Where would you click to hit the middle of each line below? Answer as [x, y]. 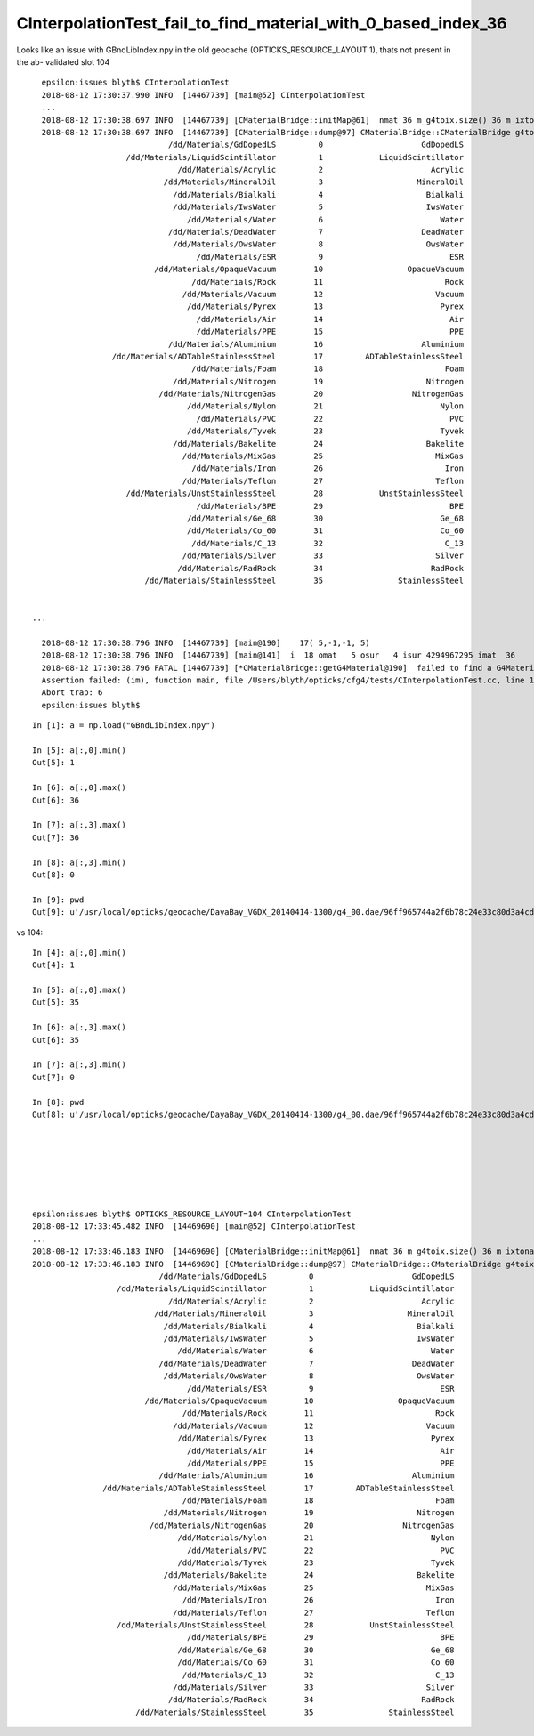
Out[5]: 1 [53, 763]
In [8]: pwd [58, 1102]
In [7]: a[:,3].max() [79, 825]
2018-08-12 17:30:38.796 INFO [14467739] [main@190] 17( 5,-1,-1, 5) [206, 642]
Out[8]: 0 [53, 875]
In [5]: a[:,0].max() [79, 990]
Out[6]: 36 [56, 800]
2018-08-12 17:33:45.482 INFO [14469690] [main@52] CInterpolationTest [194, 1227]
